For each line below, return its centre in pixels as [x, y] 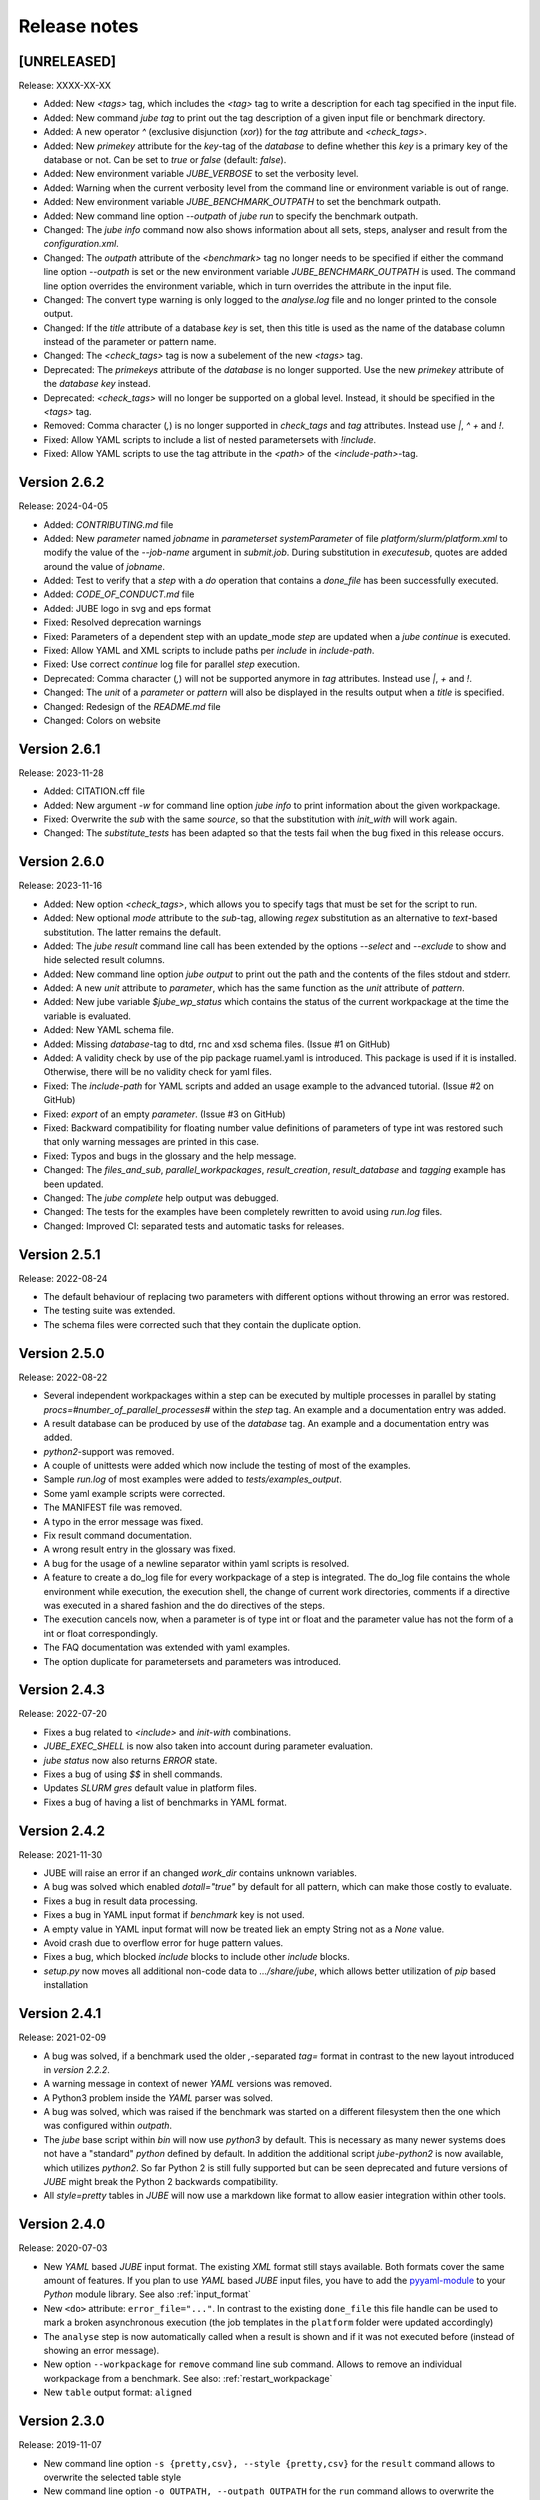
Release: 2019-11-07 [60, 2445]
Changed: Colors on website [102, 720]
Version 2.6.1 [59, 748]
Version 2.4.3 [61, 1690]
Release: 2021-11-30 [60, 1854]
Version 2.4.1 [60, 2013]
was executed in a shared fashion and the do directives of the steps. [184, 1605]
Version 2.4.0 [62, 2224]
